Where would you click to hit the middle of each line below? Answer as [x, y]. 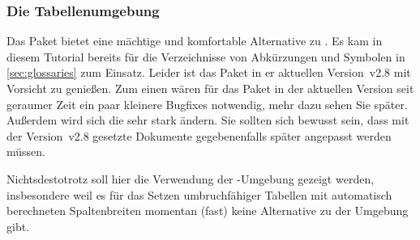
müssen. [26, 152]
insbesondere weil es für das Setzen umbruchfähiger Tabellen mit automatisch [199, 194]
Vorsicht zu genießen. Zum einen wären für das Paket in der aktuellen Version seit [210, 88]
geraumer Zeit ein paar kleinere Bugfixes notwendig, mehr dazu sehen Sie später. [207, 104]
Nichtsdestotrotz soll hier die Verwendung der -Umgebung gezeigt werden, [191, 178]
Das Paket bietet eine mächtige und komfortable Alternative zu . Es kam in [195, 41]
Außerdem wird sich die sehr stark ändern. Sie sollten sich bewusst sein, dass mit [208, 120]
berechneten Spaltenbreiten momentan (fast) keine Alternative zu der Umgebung [208, 211]
